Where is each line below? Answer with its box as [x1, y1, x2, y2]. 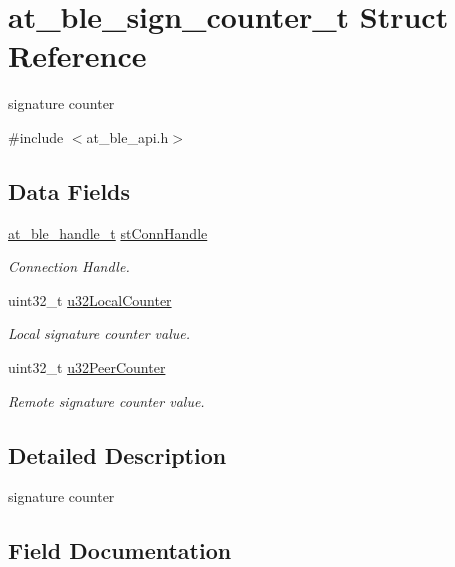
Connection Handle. [8, 256, 130, 277]
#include [8, 126, 64, 147]
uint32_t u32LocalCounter [8, 289, 172, 310]
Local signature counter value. [8, 323, 190, 344]
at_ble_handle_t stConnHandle [8, 222, 208, 243]
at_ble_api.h [86, 126, 169, 147]
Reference [8, 35, 147, 76]
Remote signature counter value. [8, 390, 205, 411]
